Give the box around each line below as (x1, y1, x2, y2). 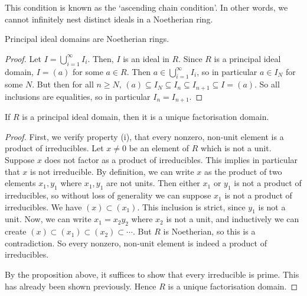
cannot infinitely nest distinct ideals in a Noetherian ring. (5, 12, 213, 25)
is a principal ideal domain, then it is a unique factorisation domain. (22, 110, 269, 123)
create (5, 225, 27, 238)
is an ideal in (123, 52, 169, 64)
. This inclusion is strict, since (137, 200, 246, 213)
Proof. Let (5, 52, 41, 64)
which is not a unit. (201, 142, 272, 154)
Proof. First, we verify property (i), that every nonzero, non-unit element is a (5, 130, 284, 142)
